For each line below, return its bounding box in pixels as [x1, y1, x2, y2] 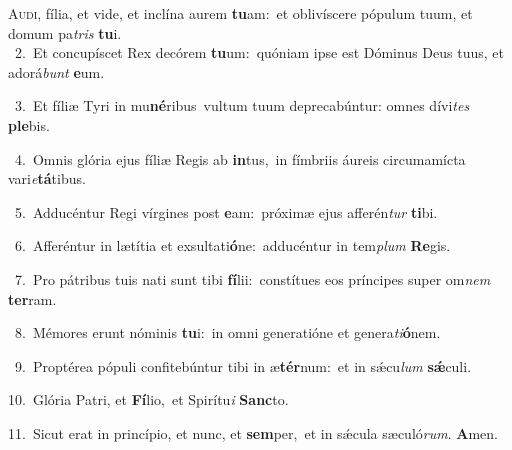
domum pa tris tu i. [8, 22, 122, 43]
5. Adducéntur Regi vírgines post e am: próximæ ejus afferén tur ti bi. [14, 201, 438, 222]
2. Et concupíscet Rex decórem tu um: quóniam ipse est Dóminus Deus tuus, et [14, 42, 504, 63]
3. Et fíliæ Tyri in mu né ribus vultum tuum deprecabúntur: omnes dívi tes [14, 95, 470, 116]
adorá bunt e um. [8, 61, 105, 82]
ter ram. [8, 288, 57, 309]
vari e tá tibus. [8, 168, 86, 189]
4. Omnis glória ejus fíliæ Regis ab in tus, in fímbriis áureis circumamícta [14, 148, 466, 169]
